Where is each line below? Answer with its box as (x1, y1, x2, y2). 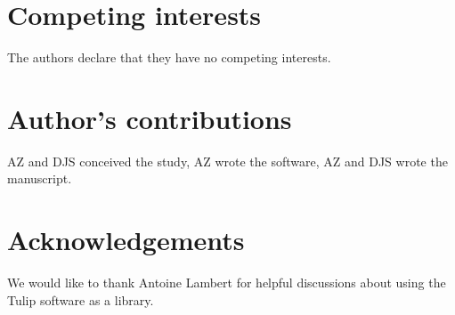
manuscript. (7, 169, 72, 188)
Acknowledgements (7, 222, 245, 258)
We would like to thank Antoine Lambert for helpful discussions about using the (7, 273, 446, 292)
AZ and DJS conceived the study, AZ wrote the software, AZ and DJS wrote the (7, 151, 448, 170)
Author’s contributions (7, 100, 292, 136)
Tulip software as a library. (7, 290, 154, 309)
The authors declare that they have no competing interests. (7, 48, 331, 67)
